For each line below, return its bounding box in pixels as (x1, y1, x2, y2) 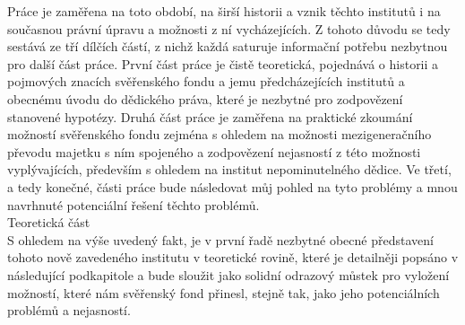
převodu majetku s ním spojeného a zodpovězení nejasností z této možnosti (7, 142, 421, 161)
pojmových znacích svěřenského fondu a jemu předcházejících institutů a (7, 72, 405, 91)
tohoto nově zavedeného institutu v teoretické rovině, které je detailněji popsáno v (7, 248, 459, 267)
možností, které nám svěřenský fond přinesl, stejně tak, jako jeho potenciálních (7, 283, 440, 302)
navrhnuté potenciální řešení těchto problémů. (7, 195, 260, 214)
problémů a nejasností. (7, 301, 131, 320)
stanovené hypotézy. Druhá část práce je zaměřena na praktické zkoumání (7, 107, 413, 126)
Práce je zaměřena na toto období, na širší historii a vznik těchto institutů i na (7, 2, 441, 20)
